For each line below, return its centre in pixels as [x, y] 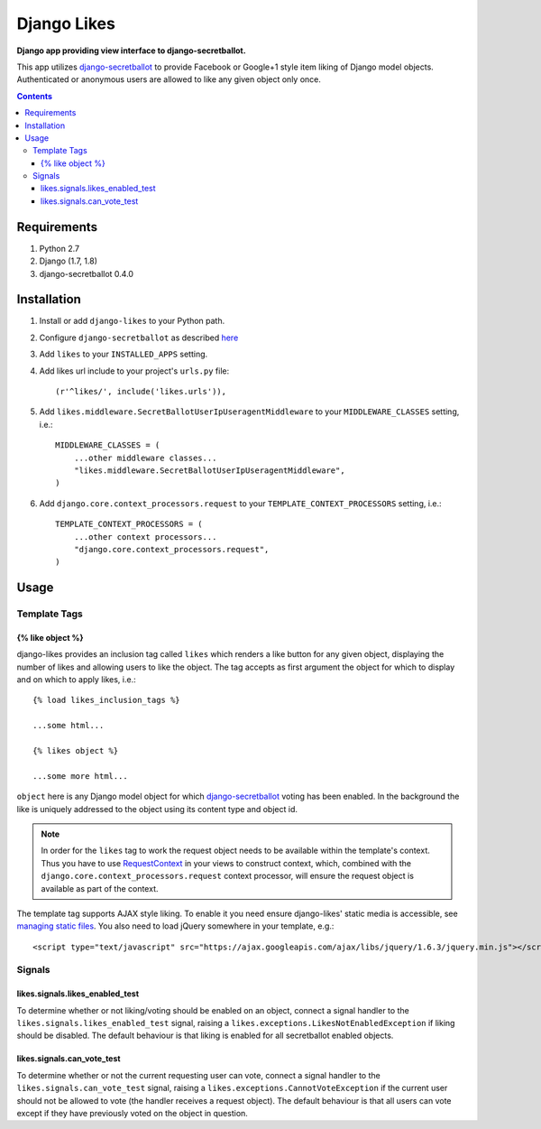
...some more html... [80, 776]
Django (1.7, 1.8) [69, 261]
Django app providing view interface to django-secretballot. [132, 51]
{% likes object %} [76, 750]
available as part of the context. [100, 888]
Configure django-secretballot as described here [139, 338]
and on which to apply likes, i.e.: [76, 680]
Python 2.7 [60, 248]
